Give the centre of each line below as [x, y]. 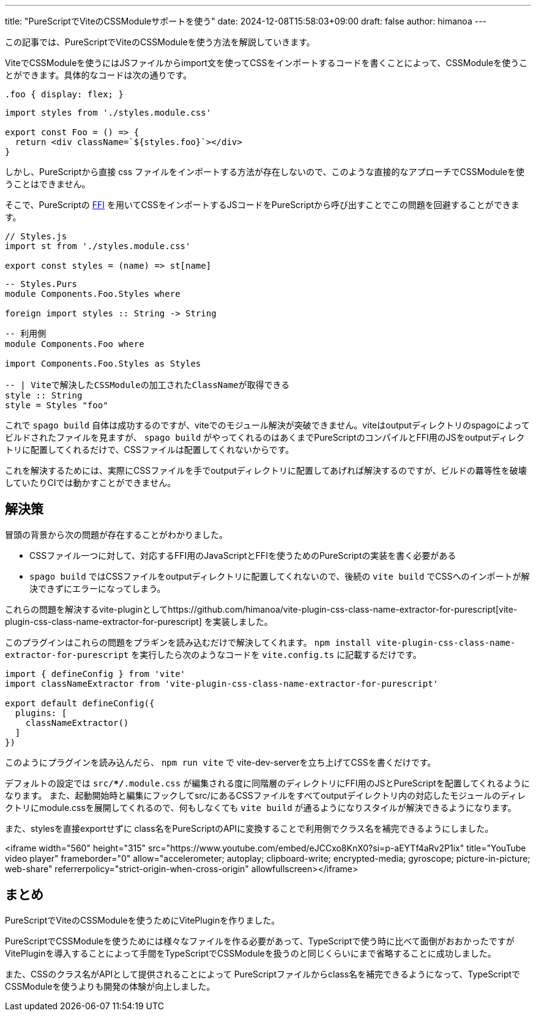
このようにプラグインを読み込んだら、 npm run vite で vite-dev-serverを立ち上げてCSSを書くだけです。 [221, 762]
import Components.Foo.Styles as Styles [103, 364]
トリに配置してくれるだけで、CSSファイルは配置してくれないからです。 [150, 450]
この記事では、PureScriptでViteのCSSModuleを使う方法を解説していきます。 [160, 42]
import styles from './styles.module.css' [108, 113]
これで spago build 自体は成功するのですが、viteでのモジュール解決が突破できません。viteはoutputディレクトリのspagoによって [267, 425]
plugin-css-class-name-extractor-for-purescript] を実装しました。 [139, 621]
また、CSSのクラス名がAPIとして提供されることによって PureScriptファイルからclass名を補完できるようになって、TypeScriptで [263, 974]
